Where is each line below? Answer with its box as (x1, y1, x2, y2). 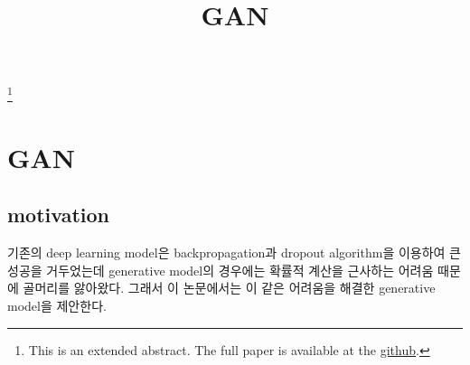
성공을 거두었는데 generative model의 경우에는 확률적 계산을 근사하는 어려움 (7, 260, 434, 279)
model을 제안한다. (7, 295, 107, 314)
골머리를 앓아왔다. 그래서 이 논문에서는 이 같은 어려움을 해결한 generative (23, 278, 436, 297)
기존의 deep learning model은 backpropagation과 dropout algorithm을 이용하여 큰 (7, 243, 461, 262)
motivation (7, 201, 110, 229)
